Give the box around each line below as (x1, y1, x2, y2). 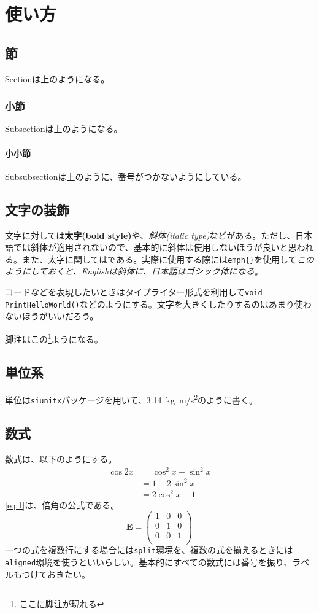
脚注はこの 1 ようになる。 (5, 330, 103, 345)
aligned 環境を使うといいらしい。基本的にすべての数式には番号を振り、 (5, 556, 293, 569)
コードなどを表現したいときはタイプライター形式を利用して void (5, 286, 263, 298)
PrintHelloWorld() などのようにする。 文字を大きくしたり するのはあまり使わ (5, 297, 312, 310)
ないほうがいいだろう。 (5, 309, 99, 322)
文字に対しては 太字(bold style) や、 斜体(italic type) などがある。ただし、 (5, 228, 296, 241)
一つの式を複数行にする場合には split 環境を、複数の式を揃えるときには (5, 543, 293, 556)
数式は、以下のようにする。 (5, 452, 117, 465)
